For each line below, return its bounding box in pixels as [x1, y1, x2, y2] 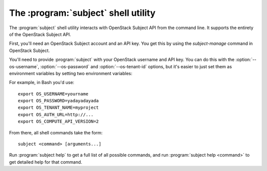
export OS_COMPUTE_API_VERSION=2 [18, 119, 99, 125]
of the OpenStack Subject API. [9, 31, 71, 37]
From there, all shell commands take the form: [9, 129, 103, 135]
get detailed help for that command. [9, 159, 83, 165]
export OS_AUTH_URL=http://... [18, 112, 94, 117]
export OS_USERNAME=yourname [18, 91, 89, 96]
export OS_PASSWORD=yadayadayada [18, 98, 99, 104]
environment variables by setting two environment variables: [9, 70, 133, 76]
